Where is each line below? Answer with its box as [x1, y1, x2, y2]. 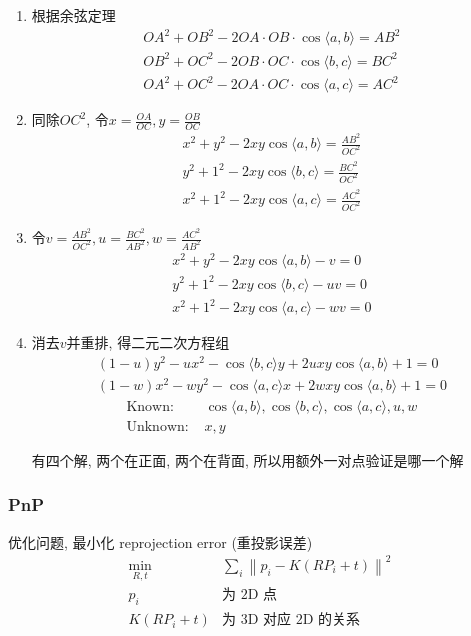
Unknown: [126, 419, 189, 434]
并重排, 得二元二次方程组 [66, 332, 230, 353]
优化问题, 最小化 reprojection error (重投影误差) [8, 531, 313, 552]
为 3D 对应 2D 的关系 [222, 613, 361, 628]
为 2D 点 [222, 588, 278, 603]
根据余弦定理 [31, 5, 116, 25]
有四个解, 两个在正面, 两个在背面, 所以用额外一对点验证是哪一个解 [31, 449, 464, 470]
